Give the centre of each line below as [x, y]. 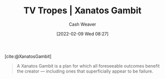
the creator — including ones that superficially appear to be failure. [85, 71]
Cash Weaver [82, 24]
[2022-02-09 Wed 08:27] [82, 34]
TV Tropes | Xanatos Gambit [82, 11]
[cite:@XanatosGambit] [28, 56]
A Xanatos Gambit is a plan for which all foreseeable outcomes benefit [88, 66]
